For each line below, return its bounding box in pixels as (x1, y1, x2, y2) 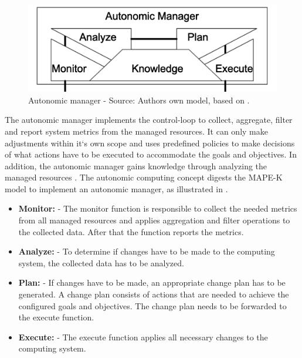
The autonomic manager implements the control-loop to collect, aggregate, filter (5, 113, 293, 126)
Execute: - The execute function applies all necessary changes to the (18, 330, 268, 343)
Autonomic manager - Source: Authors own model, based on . (28, 93, 250, 106)
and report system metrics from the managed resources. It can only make (5, 125, 268, 137)
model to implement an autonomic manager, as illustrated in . (5, 182, 228, 195)
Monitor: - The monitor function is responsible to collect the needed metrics (18, 202, 297, 215)
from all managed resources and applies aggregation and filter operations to (18, 214, 290, 226)
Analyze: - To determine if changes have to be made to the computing (18, 245, 275, 257)
